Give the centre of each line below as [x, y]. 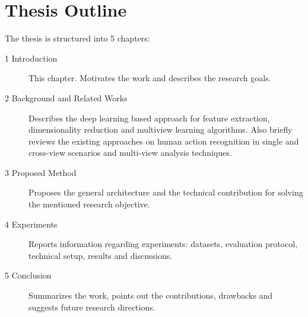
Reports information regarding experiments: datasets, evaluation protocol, [163, 244]
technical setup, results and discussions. [101, 255]
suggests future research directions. [92, 307]
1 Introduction [31, 58]
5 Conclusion [28, 275]
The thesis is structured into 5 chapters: [77, 38]
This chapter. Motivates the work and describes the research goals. [150, 78]
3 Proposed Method [41, 172]
